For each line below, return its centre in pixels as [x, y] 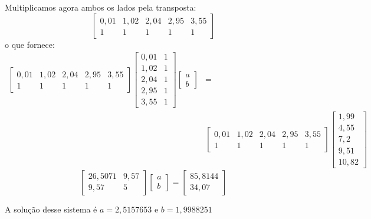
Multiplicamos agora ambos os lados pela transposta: [101, 7]
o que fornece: [30, 44]
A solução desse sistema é [51, 209]
